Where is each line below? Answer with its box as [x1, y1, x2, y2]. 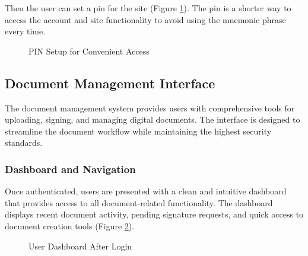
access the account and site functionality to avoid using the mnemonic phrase [5, 13, 286, 25]
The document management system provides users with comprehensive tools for [5, 101, 295, 114]
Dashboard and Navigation [5, 161, 136, 176]
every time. [5, 25, 46, 37]
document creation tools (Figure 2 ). [5, 219, 135, 232]
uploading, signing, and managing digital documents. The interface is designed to [5, 113, 300, 126]
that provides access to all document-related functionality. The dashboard [5, 196, 273, 209]
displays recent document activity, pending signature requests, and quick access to [5, 208, 304, 220]
